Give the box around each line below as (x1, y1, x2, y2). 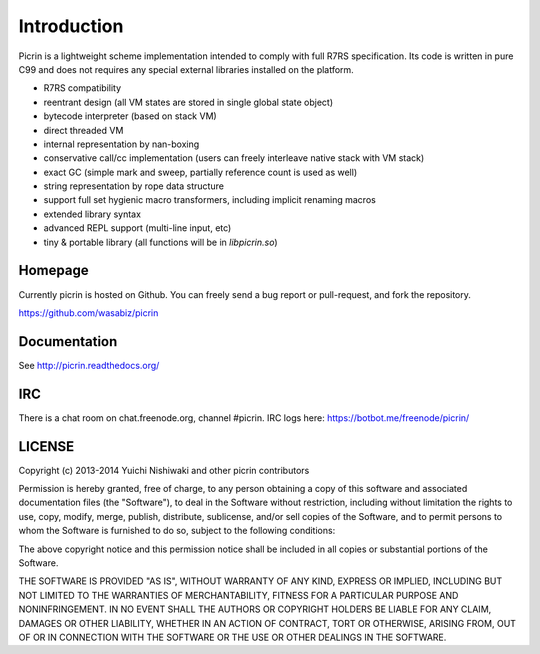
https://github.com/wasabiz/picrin (18, 306, 159, 319)
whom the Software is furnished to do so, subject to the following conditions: (18, 525, 336, 537)
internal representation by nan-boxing (43, 138, 200, 150)
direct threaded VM (43, 124, 124, 136)
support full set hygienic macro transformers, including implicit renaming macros (43, 194, 377, 206)
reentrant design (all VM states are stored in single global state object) (43, 96, 334, 108)
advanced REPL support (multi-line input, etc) (43, 222, 232, 234)
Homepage (18, 262, 89, 279)
